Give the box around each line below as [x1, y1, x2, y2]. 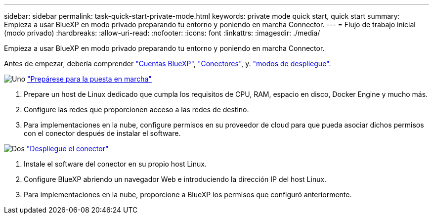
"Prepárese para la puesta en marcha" [27, 75, 152, 83]
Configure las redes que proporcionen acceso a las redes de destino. [24, 105, 249, 114]
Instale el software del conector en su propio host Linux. [24, 160, 207, 168]
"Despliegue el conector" [26, 144, 109, 153]
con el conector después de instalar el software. [24, 129, 181, 137]
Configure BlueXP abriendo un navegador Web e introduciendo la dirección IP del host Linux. [24, 175, 327, 183]
